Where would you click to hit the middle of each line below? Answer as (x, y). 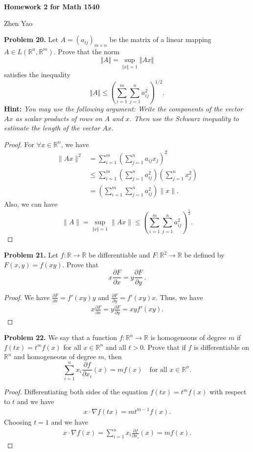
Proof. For (19, 144)
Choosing (18, 421)
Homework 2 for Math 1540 (52, 6)
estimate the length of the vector (52, 128)
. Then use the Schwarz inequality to (184, 118)
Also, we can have (31, 204)
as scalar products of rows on (59, 118)
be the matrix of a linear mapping (160, 39)
